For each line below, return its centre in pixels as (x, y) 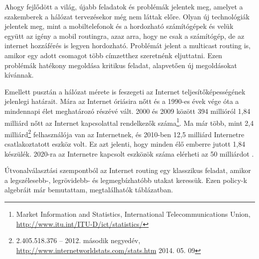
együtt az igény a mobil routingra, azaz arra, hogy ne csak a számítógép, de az (125, 36)
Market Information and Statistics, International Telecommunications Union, (133, 214)
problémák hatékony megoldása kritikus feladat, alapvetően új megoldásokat (121, 65)
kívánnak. (19, 75)
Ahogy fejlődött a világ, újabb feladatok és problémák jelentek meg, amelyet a (124, 6)
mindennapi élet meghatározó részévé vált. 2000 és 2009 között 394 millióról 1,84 (128, 111)
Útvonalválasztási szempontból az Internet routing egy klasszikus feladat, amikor (128, 170)
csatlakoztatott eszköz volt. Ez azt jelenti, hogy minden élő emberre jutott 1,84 (125, 144)
